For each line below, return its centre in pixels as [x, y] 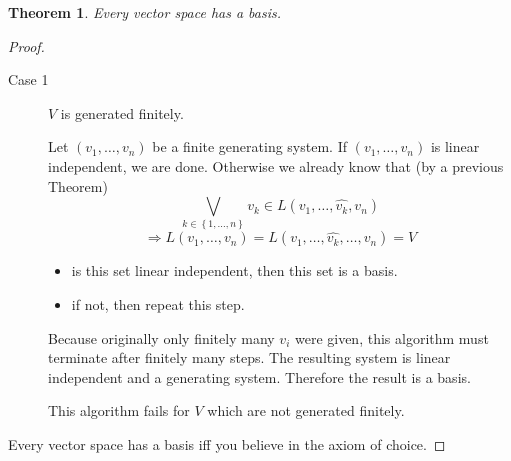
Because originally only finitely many [161, 337]
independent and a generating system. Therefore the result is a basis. [259, 376]
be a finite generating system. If [249, 146]
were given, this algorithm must [391, 337]
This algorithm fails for [119, 410]
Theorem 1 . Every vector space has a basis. [145, 12]
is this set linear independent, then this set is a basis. [234, 270]
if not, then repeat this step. [158, 304]
